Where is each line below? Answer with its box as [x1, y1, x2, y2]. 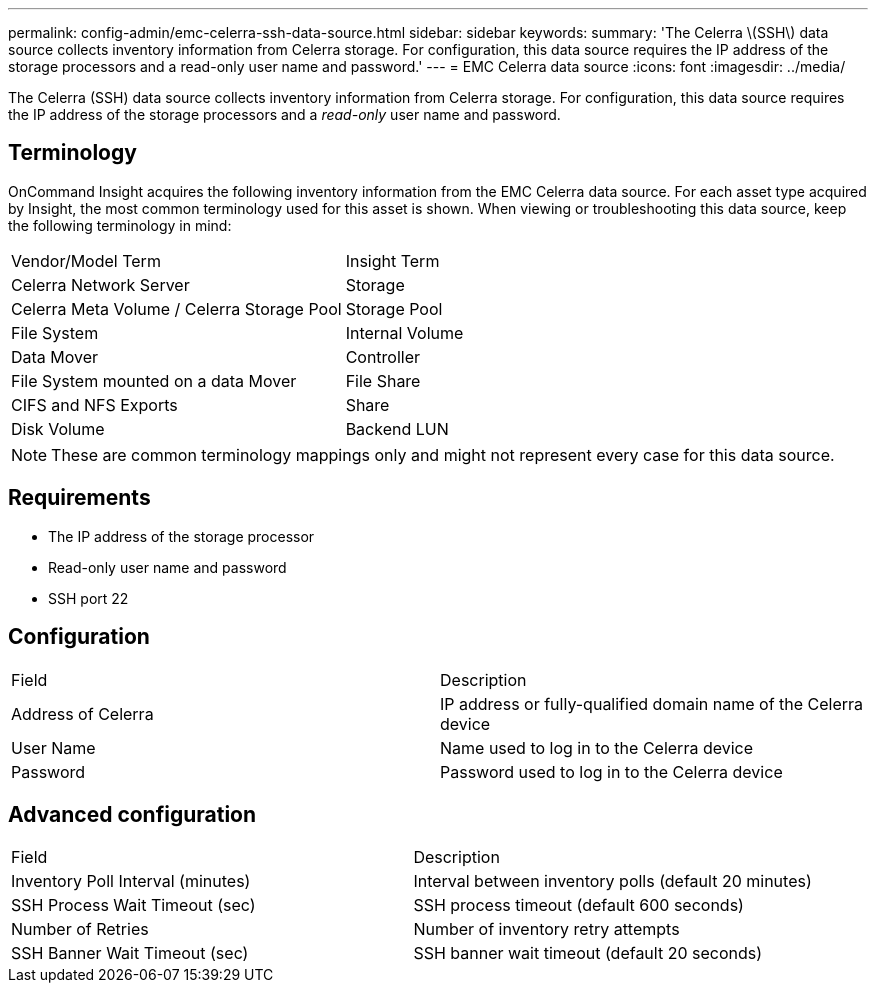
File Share [345, 370, 421, 391]
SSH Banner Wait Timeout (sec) [11, 943, 249, 964]
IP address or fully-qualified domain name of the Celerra [440, 693, 864, 714]
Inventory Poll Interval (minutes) [11, 871, 251, 892]
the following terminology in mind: [8, 216, 232, 234]
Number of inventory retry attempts [413, 919, 680, 940]
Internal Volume [345, 322, 464, 343]
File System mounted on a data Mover [11, 370, 297, 391]
